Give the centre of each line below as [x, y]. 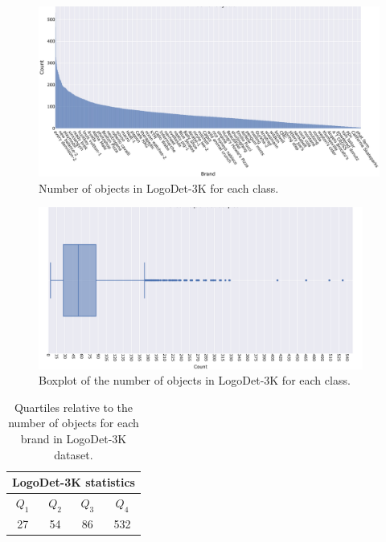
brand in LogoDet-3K [74, 438]
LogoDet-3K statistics [74, 482]
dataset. [74, 454]
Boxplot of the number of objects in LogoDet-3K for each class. [195, 380]
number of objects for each [74, 423]
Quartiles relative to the [74, 407]
